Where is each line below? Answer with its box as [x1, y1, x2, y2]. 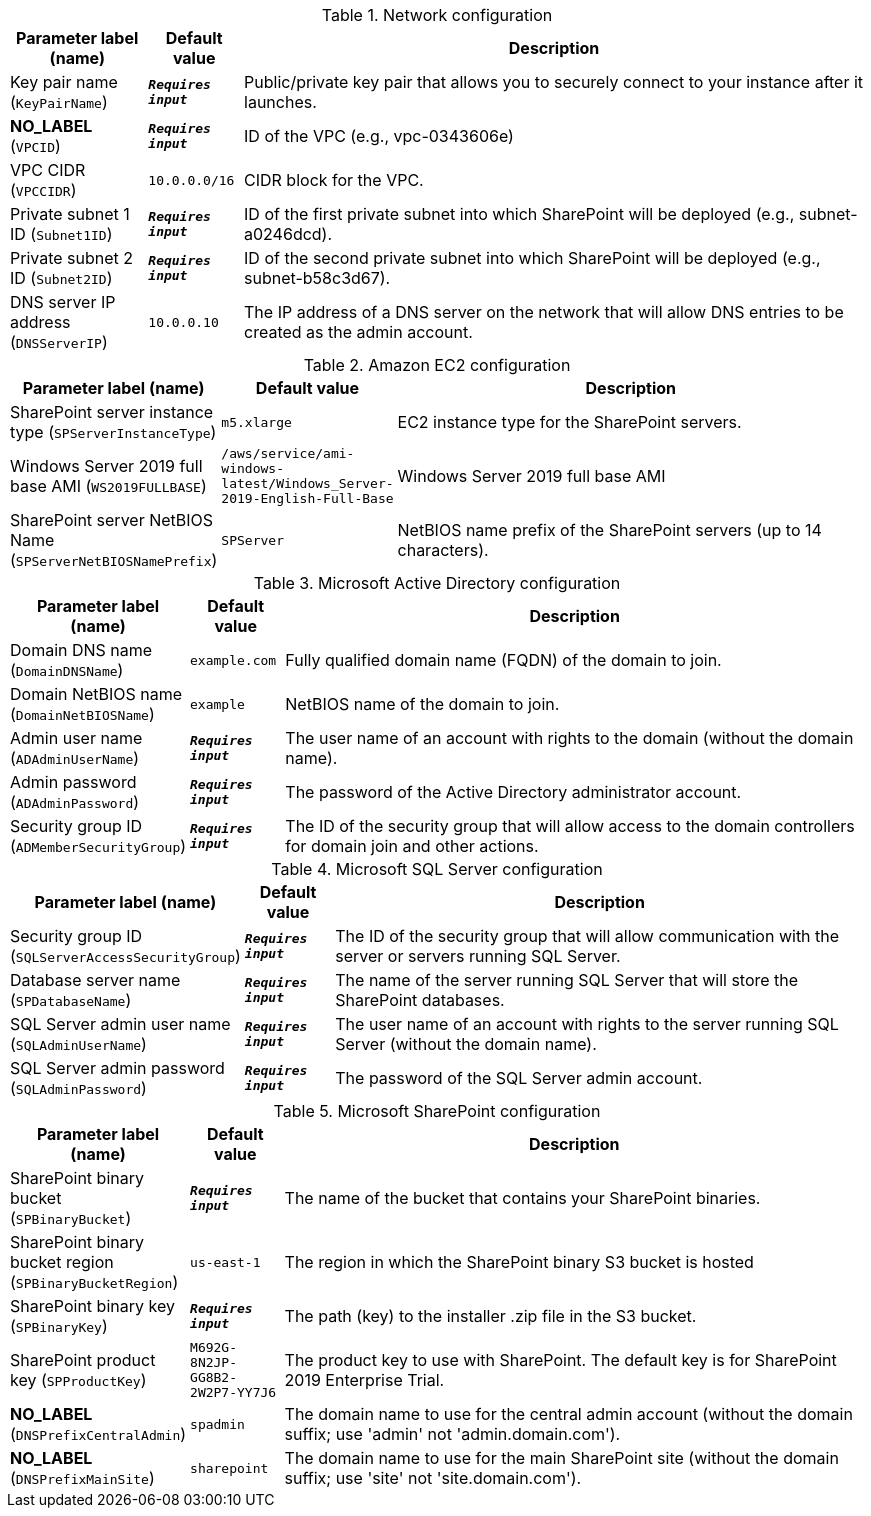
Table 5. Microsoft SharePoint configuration [273, 1101, 601, 1121]
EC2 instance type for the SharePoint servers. [397, 412, 742, 432]
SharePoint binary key [10, 1296, 175, 1316]
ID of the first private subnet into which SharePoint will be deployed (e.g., [244, 204, 795, 224]
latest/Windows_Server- [221, 476, 394, 491]
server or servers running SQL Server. [335, 946, 621, 966]
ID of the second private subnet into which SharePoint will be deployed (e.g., [244, 248, 821, 268]
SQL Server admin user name [10, 1014, 231, 1034]
